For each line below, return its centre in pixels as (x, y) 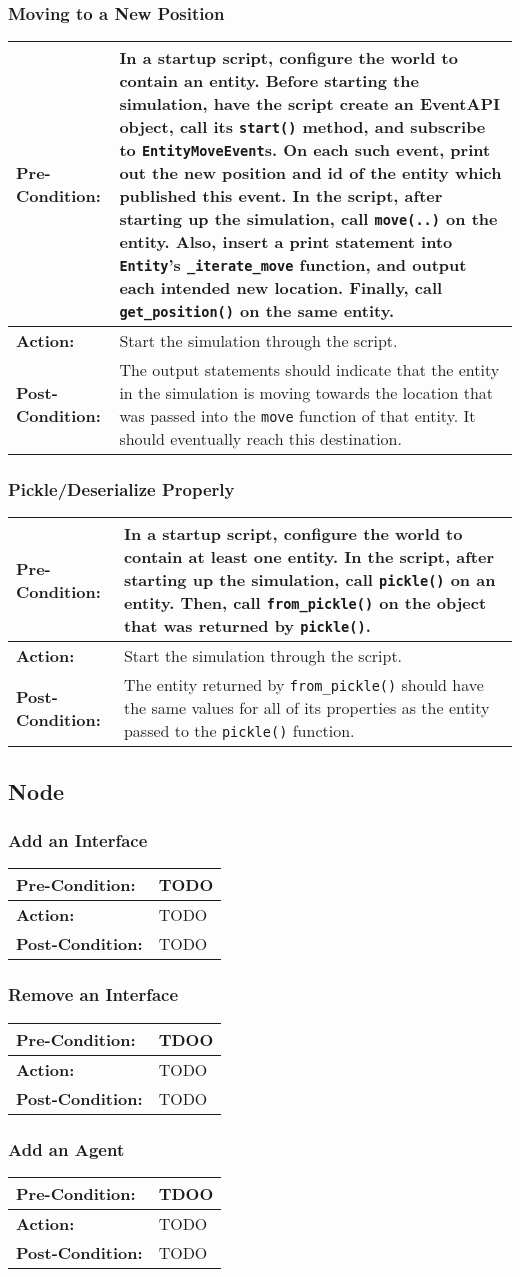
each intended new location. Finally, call (281, 288)
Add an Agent (66, 1148)
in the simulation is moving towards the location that (306, 393)
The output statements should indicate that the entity (309, 370)
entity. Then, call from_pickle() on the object (305, 603)
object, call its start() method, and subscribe (302, 127)
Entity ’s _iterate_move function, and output (293, 265)
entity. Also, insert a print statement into (286, 242)
